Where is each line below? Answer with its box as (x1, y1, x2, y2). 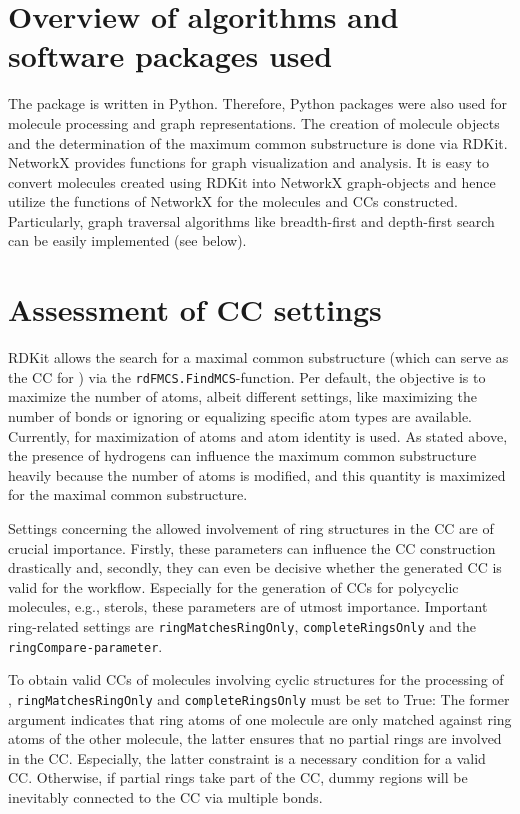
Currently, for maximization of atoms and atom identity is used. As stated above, (8, 425, 508, 446)
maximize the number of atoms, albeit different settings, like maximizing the (8, 386, 477, 407)
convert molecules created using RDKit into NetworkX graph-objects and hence (8, 171, 496, 192)
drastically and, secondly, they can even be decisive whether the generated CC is (8, 557, 502, 578)
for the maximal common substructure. (8, 484, 248, 505)
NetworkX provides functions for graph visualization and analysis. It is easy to (8, 152, 490, 173)
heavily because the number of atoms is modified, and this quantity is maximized (8, 464, 506, 485)
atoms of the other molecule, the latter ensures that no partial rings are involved (8, 728, 502, 749)
